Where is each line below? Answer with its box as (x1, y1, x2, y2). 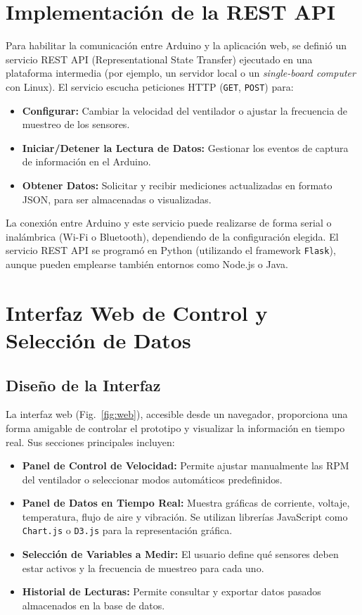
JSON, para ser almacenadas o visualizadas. (22, 191, 212, 206)
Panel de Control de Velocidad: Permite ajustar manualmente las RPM (22, 458, 349, 473)
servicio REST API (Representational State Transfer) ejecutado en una (6, 51, 313, 66)
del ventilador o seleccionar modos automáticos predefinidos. (22, 471, 283, 486)
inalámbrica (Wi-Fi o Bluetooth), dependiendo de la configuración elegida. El (6, 229, 339, 243)
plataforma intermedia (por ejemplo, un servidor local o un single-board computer (6, 65, 356, 80)
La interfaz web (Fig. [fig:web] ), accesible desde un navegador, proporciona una (6, 407, 348, 421)
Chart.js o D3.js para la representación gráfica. (22, 523, 233, 538)
